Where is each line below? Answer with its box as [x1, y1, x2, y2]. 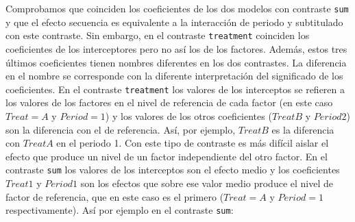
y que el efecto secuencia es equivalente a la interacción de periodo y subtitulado [5, 14, 343, 29]
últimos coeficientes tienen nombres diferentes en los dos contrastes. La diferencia [5, 55, 347, 69]
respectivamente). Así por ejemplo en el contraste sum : [5, 203, 234, 217]
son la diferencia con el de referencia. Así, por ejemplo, [5, 122, 236, 136]
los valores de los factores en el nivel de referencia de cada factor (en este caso [5, 95, 333, 110]
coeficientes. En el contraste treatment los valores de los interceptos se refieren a [5, 82, 345, 96]
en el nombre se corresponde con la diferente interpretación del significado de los [5, 69, 343, 83]
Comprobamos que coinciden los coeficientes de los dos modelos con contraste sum [5, 1, 349, 15]
